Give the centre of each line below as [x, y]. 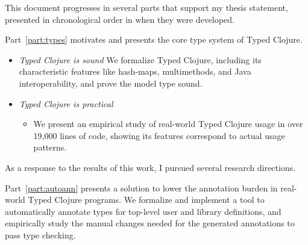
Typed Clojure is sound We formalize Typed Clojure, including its [140, 59]
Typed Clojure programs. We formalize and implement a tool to [146, 200]
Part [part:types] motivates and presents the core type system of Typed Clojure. [154, 39]
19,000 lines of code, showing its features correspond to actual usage [159, 135]
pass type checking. [40, 234]
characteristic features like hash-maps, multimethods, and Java [135, 71]
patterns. [50, 147]
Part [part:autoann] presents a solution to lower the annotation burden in [141, 188]
